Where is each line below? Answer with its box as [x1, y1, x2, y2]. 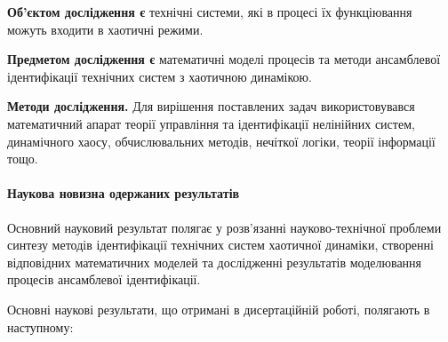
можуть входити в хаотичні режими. [7, 20, 204, 38]
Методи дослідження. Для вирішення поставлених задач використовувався [7, 97, 415, 115]
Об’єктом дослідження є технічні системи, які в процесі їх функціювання [7, 3, 412, 20]
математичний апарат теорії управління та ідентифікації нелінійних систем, [7, 114, 415, 132]
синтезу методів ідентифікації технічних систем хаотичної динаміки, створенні [7, 235, 434, 254]
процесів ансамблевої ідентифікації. [7, 270, 201, 289]
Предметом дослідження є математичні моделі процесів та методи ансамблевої [7, 50, 441, 68]
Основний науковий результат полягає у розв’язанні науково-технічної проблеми [7, 218, 442, 236]
